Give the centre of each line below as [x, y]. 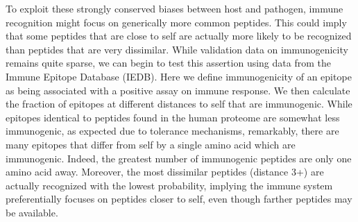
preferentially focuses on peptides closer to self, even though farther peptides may [179, 199]
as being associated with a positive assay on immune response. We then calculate [178, 90]
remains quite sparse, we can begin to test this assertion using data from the [168, 63]
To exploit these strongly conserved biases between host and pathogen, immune [174, 8]
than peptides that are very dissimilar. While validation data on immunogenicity [177, 49]
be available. [32, 212]
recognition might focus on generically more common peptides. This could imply [176, 22]
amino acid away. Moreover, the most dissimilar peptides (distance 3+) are [165, 172]
